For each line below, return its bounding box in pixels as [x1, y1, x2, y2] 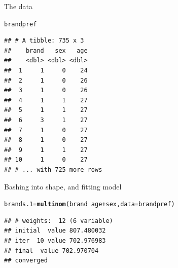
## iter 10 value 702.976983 [4, 237, 106, 244]
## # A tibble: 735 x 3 [4, 37, 84, 45]
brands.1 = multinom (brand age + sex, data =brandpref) [4, 201, 175, 208]
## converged [4, 257, 48, 264]
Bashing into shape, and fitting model [4, 181, 122, 192]
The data [4, 1, 32, 11]
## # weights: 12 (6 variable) [4, 217, 113, 224]
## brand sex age [4, 47, 88, 54]
